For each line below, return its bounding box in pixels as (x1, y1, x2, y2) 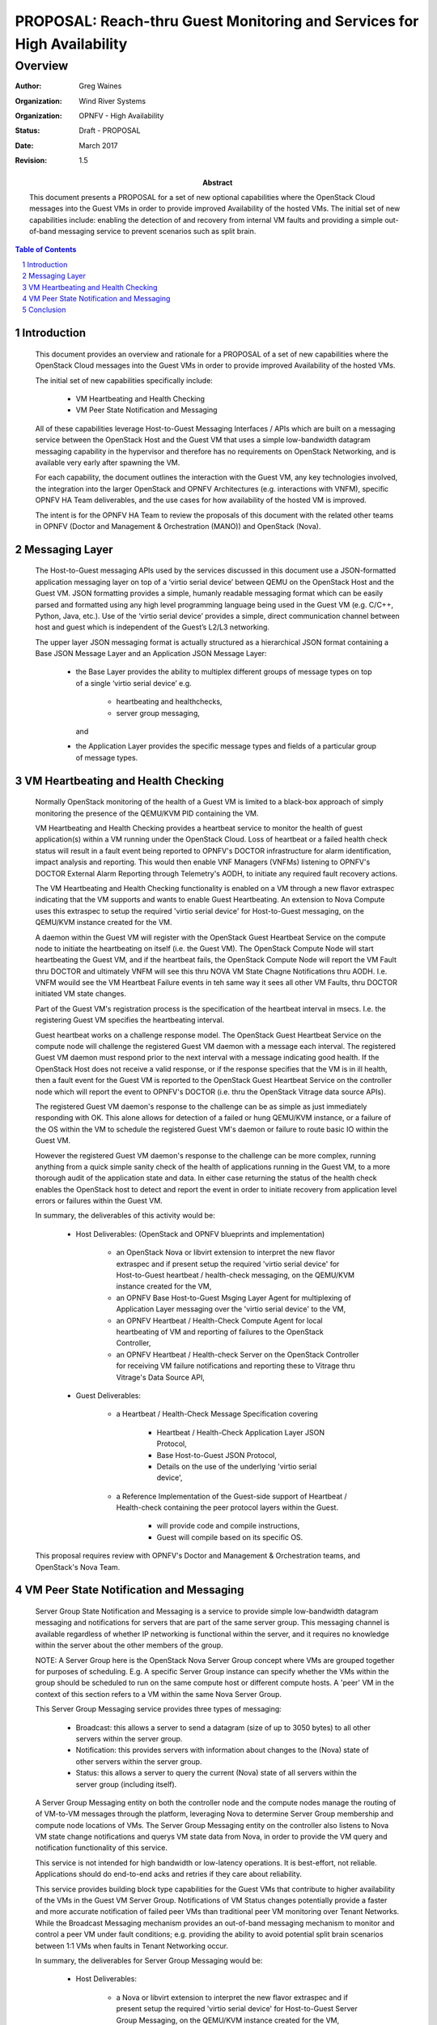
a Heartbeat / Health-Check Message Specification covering (116, 1409, 319, 1419)
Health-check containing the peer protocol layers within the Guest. (116, 1503, 339, 1512)
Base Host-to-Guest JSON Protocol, (156, 1450, 277, 1460)
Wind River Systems (78, 96, 146, 105)
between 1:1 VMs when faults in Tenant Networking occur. (35, 1941, 229, 1950)
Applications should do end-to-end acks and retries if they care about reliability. (35, 1869, 303, 1879)
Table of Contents (15, 245, 77, 254)
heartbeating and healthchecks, (116, 697, 223, 706)
